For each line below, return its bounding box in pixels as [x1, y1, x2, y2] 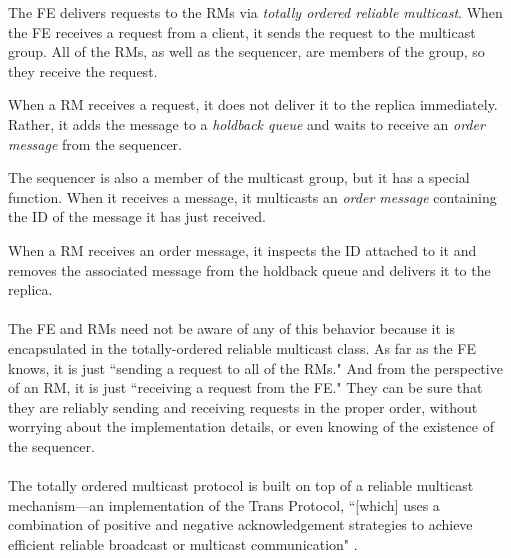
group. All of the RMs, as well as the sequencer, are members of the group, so [8, 41, 485, 62]
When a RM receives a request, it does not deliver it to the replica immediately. [8, 94, 498, 115]
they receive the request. [8, 60, 158, 81]
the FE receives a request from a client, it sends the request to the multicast [8, 21, 476, 42]
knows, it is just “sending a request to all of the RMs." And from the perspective [8, 357, 503, 378]
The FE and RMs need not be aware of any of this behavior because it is [8, 318, 456, 339]
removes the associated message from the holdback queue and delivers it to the [8, 259, 491, 280]
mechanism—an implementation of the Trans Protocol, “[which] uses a [8, 494, 440, 515]
